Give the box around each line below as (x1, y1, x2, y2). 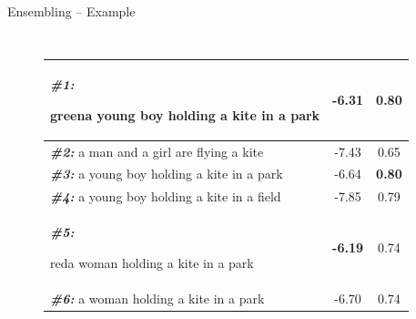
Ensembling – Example (7, 2, 136, 20)
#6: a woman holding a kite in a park (50, 288, 265, 307)
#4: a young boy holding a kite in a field (50, 187, 281, 206)
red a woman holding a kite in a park (50, 252, 254, 272)
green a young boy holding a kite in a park (50, 105, 320, 124)
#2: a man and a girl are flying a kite (50, 141, 264, 160)
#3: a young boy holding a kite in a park (50, 164, 283, 183)
